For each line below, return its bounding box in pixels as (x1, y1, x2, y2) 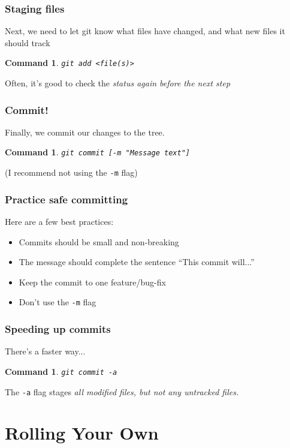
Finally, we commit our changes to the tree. (5, 125, 165, 138)
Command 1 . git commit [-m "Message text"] (5, 146, 190, 158)
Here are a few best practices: (5, 215, 114, 227)
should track (5, 36, 50, 49)
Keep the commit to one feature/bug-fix (19, 275, 166, 288)
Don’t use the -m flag (19, 296, 96, 308)
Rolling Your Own (5, 420, 159, 445)
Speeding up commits (5, 321, 111, 336)
